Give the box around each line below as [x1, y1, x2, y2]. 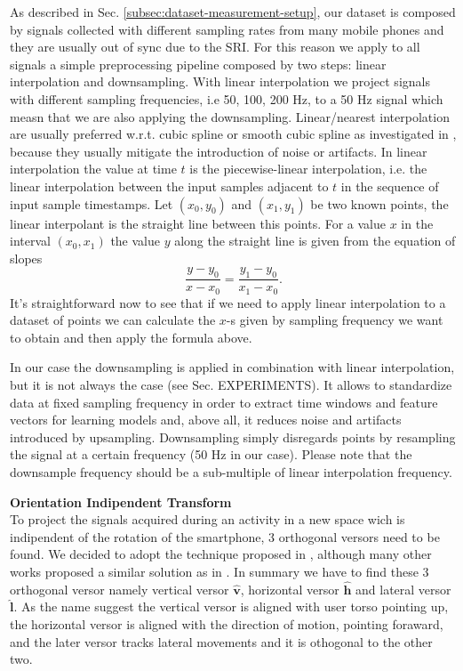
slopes [10, 248, 43, 267]
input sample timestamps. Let [10, 194, 173, 213]
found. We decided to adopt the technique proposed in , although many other [10, 545, 432, 563]
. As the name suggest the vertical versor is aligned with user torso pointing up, [13, 597, 449, 616]
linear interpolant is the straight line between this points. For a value [10, 214, 387, 232]
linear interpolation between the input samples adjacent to [10, 176, 329, 195]
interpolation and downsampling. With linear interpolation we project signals [10, 72, 430, 91]
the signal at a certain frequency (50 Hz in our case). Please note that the [10, 445, 412, 464]
